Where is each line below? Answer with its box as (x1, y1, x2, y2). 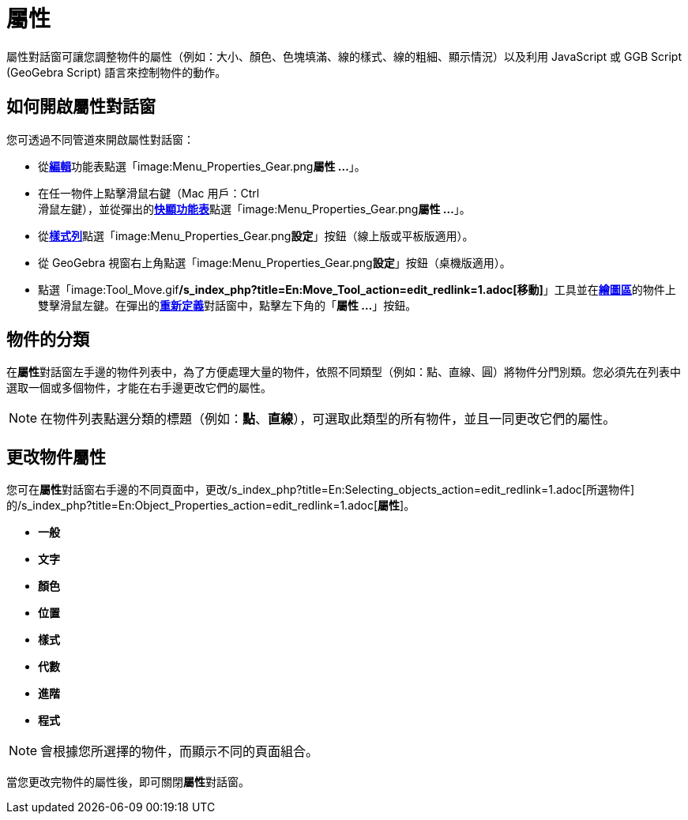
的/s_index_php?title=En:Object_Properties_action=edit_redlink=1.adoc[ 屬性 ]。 (6, 498, 415, 513)
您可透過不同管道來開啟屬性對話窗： (6, 132, 194, 146)
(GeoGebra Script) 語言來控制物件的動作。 (6, 65, 227, 79)
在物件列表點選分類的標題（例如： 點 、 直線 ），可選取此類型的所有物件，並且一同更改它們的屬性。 (40, 411, 616, 427)
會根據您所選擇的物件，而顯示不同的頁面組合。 (40, 743, 319, 760)
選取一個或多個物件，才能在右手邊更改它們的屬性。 (6, 381, 272, 395)
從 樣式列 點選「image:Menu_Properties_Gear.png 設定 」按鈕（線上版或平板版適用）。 (38, 228, 474, 243)
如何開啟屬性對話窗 (6, 96, 156, 117)
